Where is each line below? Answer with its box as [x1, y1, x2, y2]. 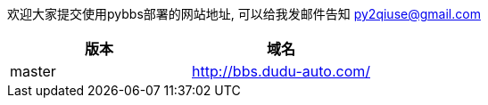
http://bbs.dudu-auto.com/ [192, 62, 370, 80]
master [10, 62, 56, 80]
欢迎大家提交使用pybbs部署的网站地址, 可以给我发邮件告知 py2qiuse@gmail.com [7, 6, 481, 21]
